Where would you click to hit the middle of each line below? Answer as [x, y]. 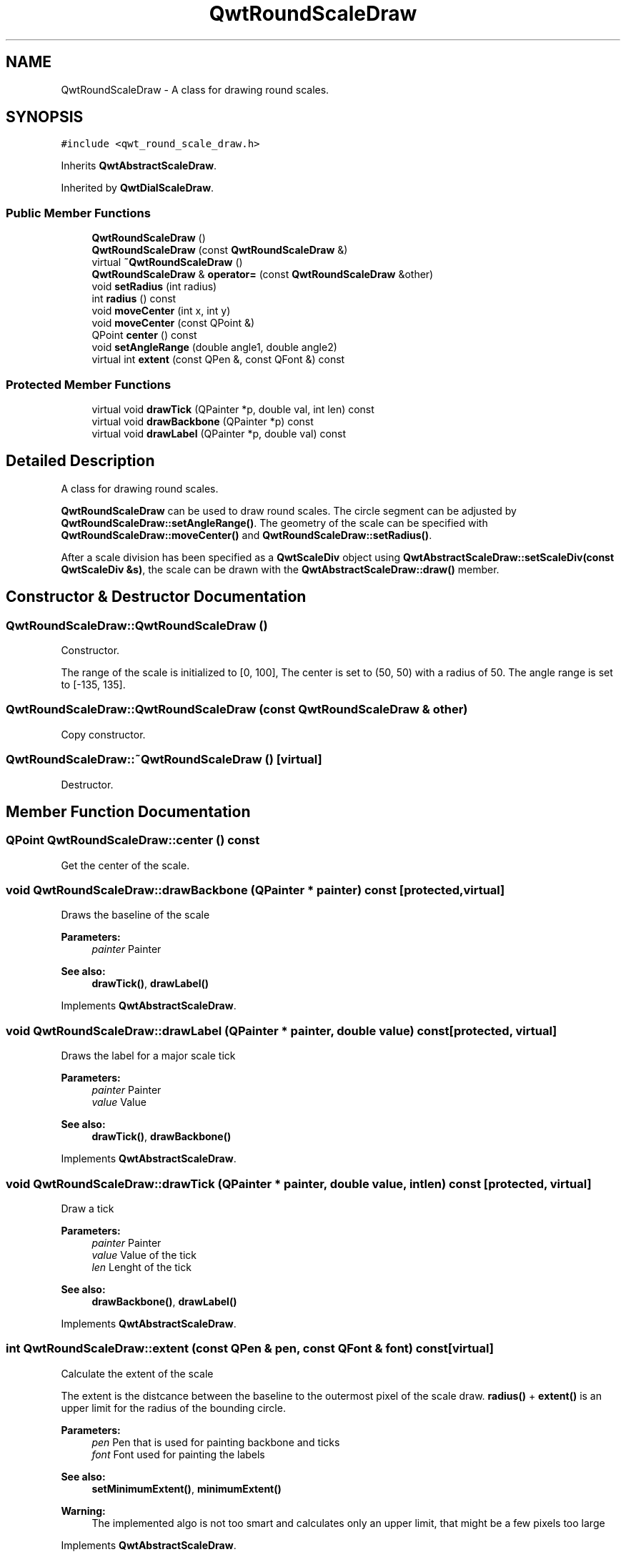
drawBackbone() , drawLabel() [164, 1301]
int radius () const [134, 299]
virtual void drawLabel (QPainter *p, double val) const [219, 433]
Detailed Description [80, 461]
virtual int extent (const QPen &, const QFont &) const [218, 360]
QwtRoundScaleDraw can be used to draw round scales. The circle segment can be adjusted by [289, 510]
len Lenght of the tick [141, 1267]
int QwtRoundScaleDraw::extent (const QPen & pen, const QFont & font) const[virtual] [250, 1349]
